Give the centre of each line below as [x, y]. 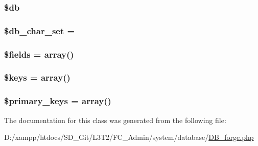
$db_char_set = [40, 30]
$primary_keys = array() [58, 101]
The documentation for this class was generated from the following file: [115, 120]
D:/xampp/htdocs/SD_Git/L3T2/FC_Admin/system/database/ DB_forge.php [129, 137]
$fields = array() [39, 54]
